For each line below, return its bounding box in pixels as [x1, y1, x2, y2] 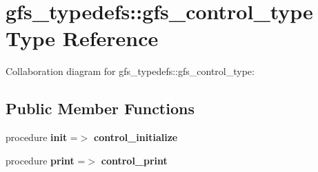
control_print [101, 153, 168, 167]
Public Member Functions [6, 98, 195, 119]
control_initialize [94, 130, 178, 144]
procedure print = [6, 153, 86, 167]
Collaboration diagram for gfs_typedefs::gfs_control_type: [6, 64, 255, 78]
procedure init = [6, 130, 78, 144]
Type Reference [6, 24, 159, 52]
